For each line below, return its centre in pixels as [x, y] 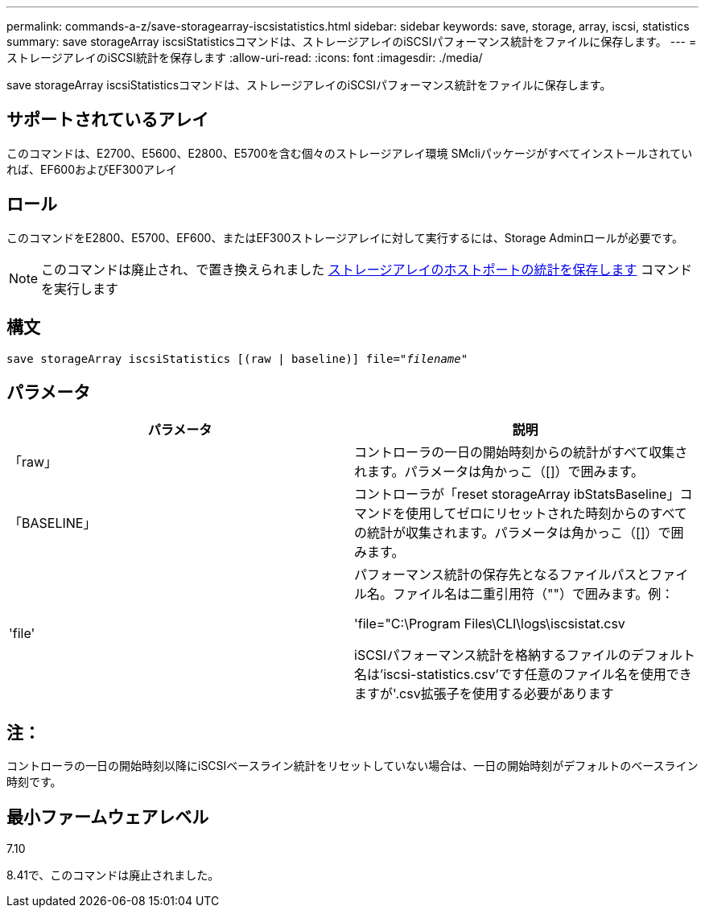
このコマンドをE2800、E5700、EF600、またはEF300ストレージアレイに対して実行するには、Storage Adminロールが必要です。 [345, 237]
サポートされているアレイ [108, 120]
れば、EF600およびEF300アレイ [92, 169]
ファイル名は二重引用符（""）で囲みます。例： [534, 594]
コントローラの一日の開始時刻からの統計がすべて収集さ [521, 453]
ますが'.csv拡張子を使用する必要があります [484, 694]
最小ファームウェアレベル [108, 817]
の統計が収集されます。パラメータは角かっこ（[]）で [513, 533]
